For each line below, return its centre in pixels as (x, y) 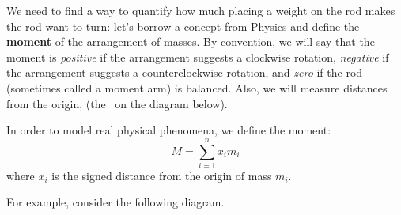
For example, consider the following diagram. (115, 202)
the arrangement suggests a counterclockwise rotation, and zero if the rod (185, 72)
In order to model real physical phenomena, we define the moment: (169, 130)
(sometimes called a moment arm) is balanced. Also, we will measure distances (197, 87)
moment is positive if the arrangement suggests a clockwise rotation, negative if (198, 57)
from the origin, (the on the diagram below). (117, 103)
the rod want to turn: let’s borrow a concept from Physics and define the (183, 26)
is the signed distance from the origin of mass (162, 175)
